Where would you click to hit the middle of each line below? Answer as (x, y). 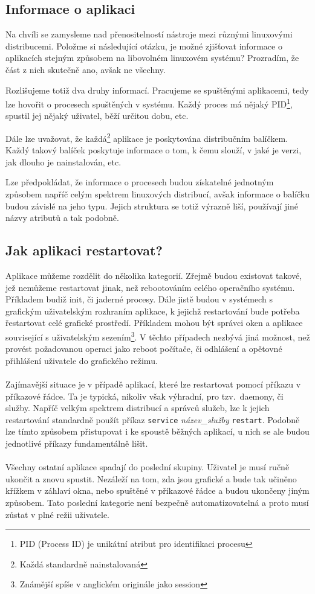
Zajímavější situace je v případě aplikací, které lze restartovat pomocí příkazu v (153, 384)
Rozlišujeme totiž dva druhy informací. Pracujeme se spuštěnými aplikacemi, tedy (157, 90)
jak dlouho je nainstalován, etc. (63, 161)
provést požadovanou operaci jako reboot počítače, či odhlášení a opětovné (144, 349)
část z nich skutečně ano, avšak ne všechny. (86, 69)
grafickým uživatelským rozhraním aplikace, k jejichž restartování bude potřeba (153, 311)
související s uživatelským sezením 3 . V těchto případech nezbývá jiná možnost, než (158, 336)
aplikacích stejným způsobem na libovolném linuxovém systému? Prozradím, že (152, 58)
